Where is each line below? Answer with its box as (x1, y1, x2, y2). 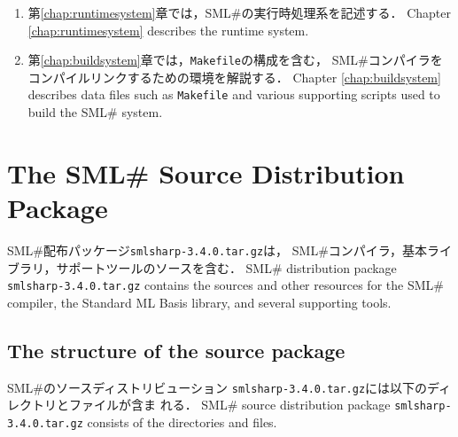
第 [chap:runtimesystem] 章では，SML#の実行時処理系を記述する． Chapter (27, 4, 452, 21)
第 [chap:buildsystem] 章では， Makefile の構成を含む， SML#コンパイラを (27, 51, 443, 69)
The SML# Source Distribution (7, 154, 405, 191)
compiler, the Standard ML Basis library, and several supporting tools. (7, 293, 392, 311)
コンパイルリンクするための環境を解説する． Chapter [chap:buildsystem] (27, 67, 441, 86)
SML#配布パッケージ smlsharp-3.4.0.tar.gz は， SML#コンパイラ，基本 (7, 241, 428, 259)
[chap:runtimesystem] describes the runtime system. (27, 20, 309, 39)
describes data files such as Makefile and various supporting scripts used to (27, 85, 440, 104)
